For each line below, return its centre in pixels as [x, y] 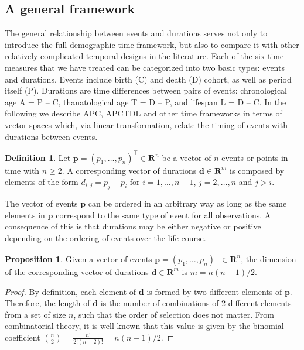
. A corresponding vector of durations [129, 170]
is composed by [257, 170]
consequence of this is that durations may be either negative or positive [133, 226]
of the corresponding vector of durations [77, 271]
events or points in [255, 157]
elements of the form [42, 182]
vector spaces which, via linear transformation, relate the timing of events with [146, 124]
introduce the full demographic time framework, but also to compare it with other [152, 44]
